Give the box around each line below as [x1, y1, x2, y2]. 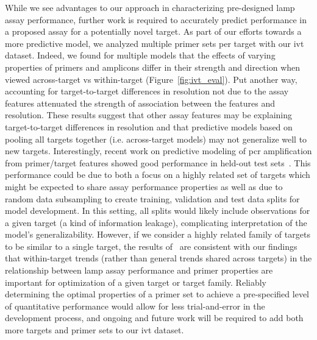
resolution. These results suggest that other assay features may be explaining [5, 108, 292, 121]
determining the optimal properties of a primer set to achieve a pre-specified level [5, 288, 309, 300]
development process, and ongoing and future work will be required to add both [5, 311, 304, 324]
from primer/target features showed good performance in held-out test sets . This [5, 156, 311, 169]
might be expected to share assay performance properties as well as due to [5, 180, 283, 193]
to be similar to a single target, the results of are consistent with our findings [5, 239, 297, 252]
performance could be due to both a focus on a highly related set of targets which [5, 168, 310, 181]
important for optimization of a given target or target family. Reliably [5, 275, 266, 288]
